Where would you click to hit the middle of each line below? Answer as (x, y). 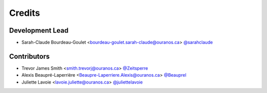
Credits (25, 13)
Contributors (29, 56)
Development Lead (39, 30)
